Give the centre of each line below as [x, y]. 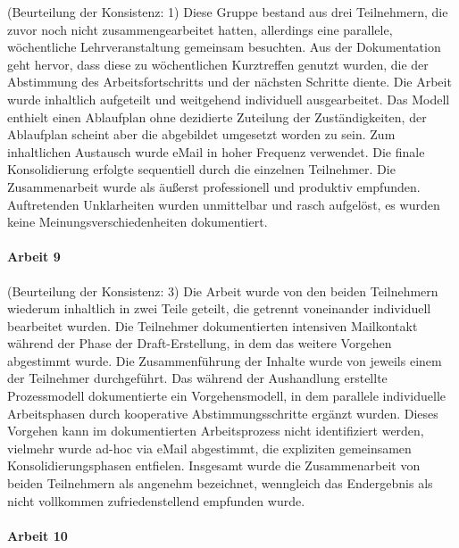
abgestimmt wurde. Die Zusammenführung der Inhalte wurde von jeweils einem [225, 360]
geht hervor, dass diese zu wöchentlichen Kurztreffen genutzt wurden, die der [218, 64]
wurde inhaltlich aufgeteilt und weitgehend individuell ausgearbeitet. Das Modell [229, 99]
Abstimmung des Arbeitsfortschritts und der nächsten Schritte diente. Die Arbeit [229, 82]
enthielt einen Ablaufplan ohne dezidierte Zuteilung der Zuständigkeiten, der [217, 116]
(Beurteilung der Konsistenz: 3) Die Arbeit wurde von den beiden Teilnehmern [223, 291]
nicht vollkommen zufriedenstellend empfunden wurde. [156, 500]
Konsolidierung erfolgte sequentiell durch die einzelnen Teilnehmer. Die [201, 169]
